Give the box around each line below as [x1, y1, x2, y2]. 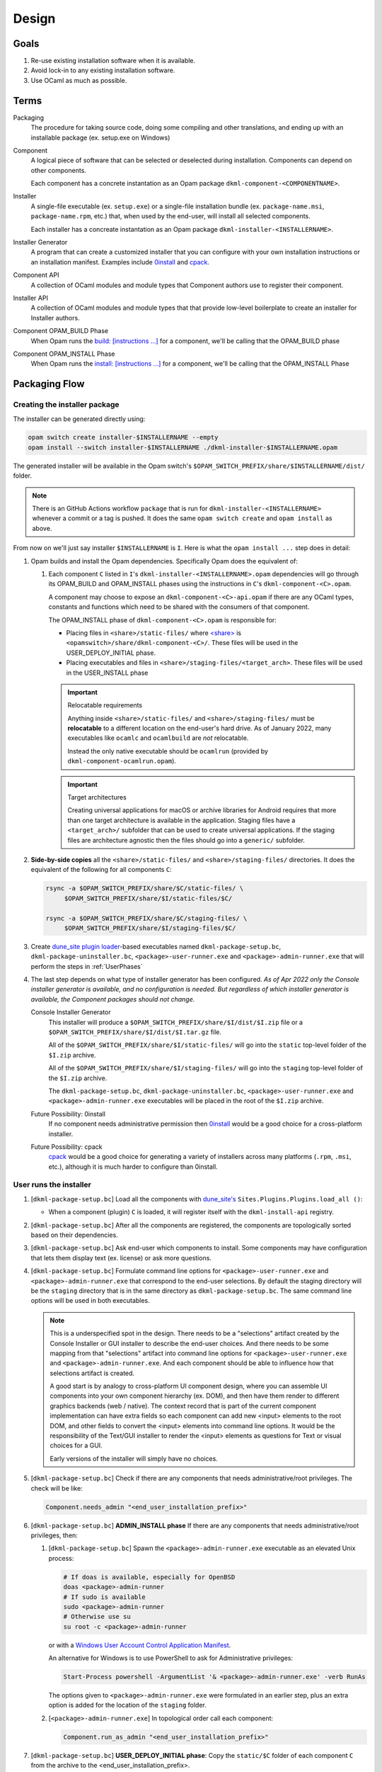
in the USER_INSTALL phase [66, 668, 149, 677]
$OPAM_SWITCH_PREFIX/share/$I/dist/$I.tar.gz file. [48, 1028, 222, 1036]
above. [32, 524, 52, 532]
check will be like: [30, 1484, 83, 1492]
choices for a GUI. [50, 1441, 103, 1449]
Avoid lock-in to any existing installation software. [30, 66, 175, 74]
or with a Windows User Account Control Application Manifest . [48, 1641, 231, 1649]
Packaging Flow [13, 378, 85, 390]
